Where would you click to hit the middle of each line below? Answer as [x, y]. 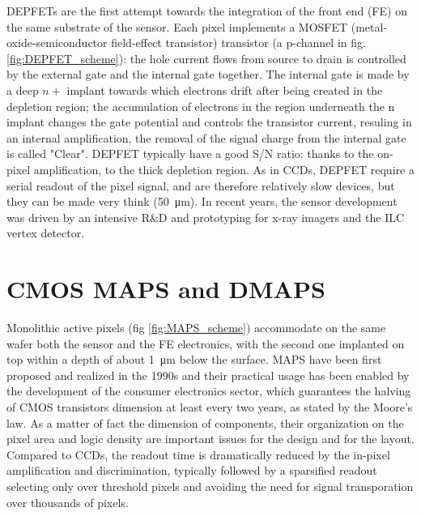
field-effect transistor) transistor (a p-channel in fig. [238, 43]
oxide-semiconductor [57, 43]
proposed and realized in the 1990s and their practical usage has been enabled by [208, 375]
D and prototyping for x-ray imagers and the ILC [281, 217]
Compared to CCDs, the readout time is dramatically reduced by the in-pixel [198, 454]
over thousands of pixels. [68, 502]
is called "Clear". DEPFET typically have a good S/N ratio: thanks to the [190, 154]
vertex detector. [46, 233]
